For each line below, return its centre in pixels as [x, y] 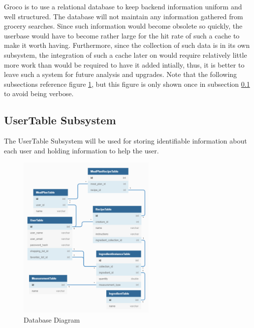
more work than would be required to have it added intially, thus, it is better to [124, 64]
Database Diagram [52, 319]
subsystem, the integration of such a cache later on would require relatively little [126, 55]
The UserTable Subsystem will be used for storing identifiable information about [126, 141]
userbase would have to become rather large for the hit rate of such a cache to [122, 35]
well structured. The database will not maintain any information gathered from [124, 16]
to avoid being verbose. [39, 93]
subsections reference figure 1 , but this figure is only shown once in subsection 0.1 [127, 84]
